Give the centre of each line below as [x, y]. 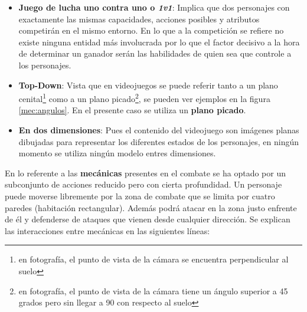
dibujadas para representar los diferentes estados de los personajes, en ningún [159, 141]
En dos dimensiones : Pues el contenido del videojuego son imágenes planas [159, 130]
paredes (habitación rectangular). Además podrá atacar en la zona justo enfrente [151, 207]
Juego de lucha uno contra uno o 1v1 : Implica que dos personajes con [154, 7]
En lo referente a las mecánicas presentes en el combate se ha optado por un [145, 173]
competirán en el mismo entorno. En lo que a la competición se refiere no [151, 30]
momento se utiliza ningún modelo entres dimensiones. [117, 153]
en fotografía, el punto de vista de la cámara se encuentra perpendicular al [153, 259]
